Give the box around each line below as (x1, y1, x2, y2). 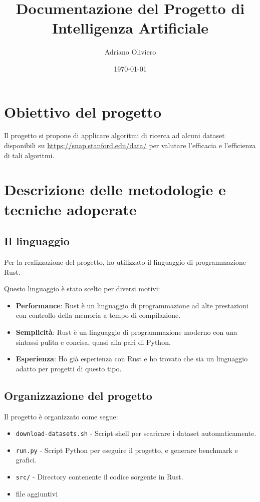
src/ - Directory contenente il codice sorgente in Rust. (16, 471, 183, 482)
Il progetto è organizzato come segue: (4, 411, 118, 421)
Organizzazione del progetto (4, 387, 152, 403)
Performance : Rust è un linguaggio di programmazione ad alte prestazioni (16, 300, 248, 310)
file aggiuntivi (16, 488, 58, 498)
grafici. (16, 454, 37, 465)
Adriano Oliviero (104, 47, 156, 57)
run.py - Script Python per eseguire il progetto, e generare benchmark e (16, 444, 238, 455)
